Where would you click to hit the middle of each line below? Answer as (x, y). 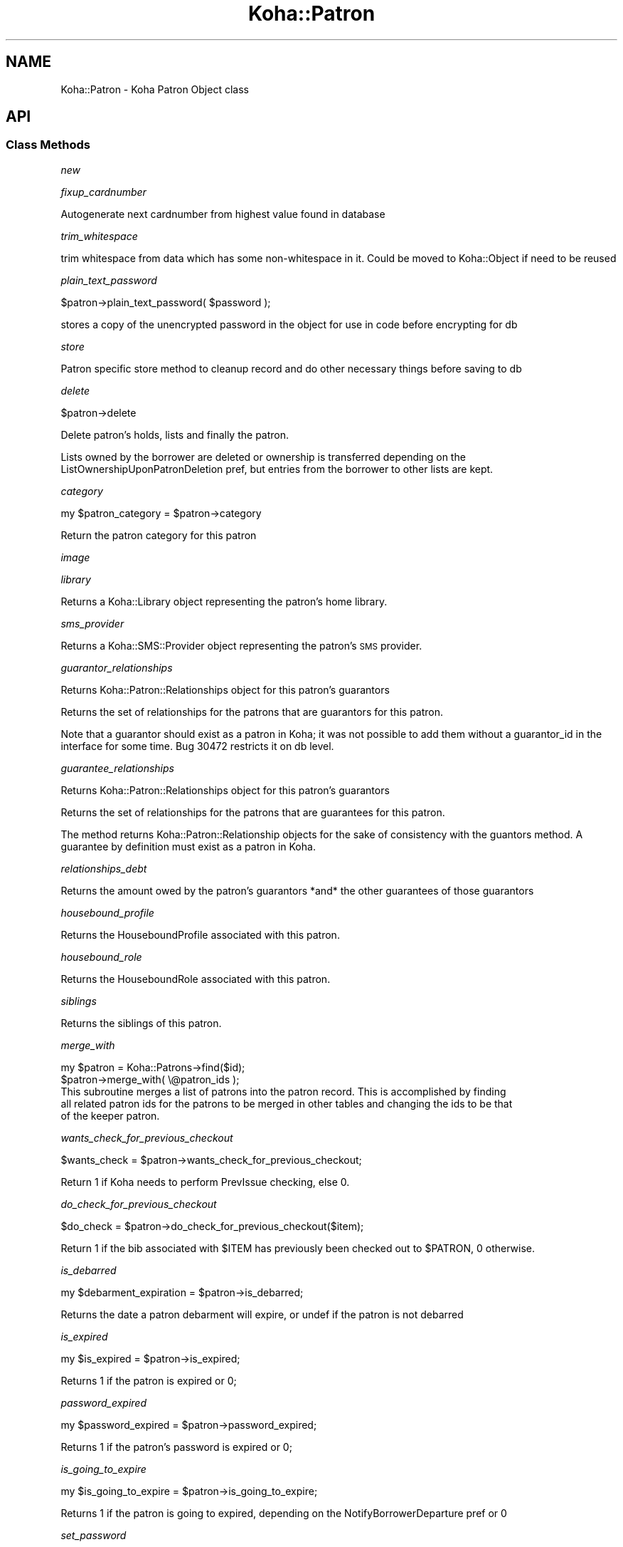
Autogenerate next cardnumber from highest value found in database (223, 214)
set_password (94, 1535)
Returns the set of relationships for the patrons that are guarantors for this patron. (252, 712)
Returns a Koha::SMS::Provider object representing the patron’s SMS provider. (241, 645)
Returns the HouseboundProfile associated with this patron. (200, 934)
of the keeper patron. (110, 1115)
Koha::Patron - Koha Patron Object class (155, 89)
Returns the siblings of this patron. (141, 1023)
